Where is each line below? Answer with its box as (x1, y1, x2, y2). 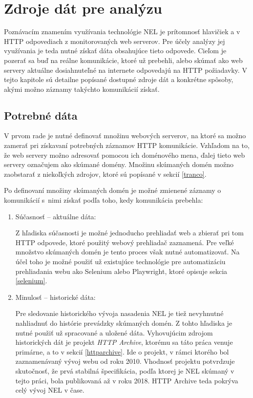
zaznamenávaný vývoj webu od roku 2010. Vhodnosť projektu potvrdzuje (15, 356, 235, 366)
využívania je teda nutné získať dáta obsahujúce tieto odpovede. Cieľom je (4, 45, 227, 56)
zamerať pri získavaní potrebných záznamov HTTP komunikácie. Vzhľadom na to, (4, 140, 250, 150)
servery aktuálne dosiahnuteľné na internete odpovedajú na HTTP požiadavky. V (4, 64, 247, 75)
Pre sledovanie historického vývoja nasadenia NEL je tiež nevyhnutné (15, 308, 224, 318)
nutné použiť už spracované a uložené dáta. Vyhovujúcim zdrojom (15, 327, 213, 337)
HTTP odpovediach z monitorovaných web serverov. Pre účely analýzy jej (4, 36, 225, 46)
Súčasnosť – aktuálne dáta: (15, 211, 96, 221)
